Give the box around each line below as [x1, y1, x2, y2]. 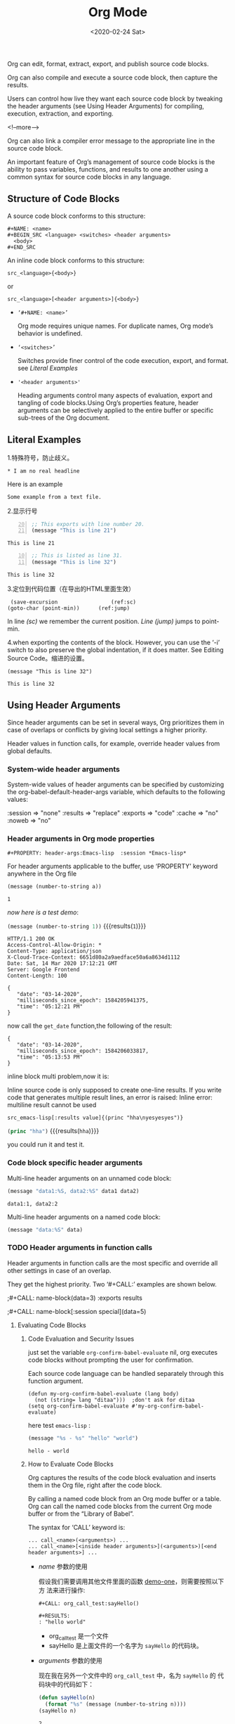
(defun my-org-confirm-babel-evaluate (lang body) [27, 1390, 180, 1397]
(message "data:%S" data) [7, 1226, 83, 1233]
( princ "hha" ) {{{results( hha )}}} [7, 1127, 100, 1135]
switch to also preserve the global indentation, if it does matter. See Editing [7, 646, 224, 654]
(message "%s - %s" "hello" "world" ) [27, 1434, 139, 1442]
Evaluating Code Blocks [17, 1320, 86, 1329]
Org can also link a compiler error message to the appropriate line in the [7, 136, 215, 145]
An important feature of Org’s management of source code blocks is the [7, 158, 215, 166]
